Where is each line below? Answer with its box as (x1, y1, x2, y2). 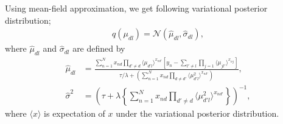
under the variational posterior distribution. (116, 107, 279, 120)
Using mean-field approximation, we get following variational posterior (5, 2, 268, 14)
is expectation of (44, 107, 105, 120)
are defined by (72, 42, 125, 55)
